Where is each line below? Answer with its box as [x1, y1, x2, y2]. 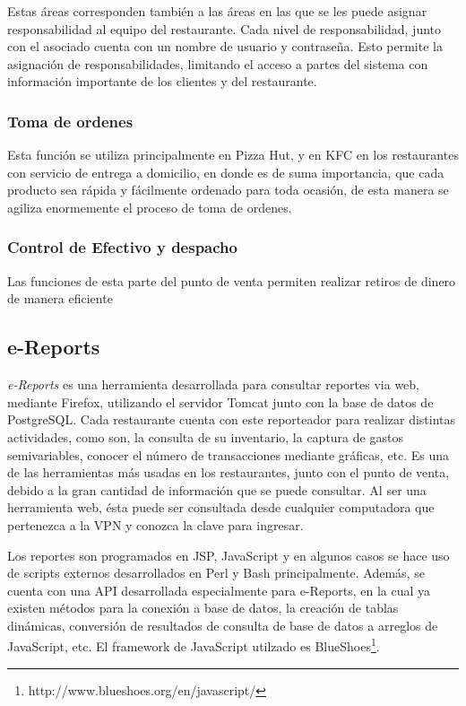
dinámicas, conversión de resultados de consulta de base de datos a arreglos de [7, 615, 438, 634]
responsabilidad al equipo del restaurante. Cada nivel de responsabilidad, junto [7, 19, 442, 38]
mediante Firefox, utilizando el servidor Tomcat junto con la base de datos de [7, 392, 434, 411]
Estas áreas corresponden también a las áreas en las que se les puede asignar [7, 2, 427, 20]
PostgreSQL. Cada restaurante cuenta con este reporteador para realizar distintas [7, 410, 456, 429]
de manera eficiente [7, 289, 113, 308]
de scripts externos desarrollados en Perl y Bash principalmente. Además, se [7, 563, 425, 582]
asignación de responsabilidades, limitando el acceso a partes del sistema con [7, 54, 428, 73]
